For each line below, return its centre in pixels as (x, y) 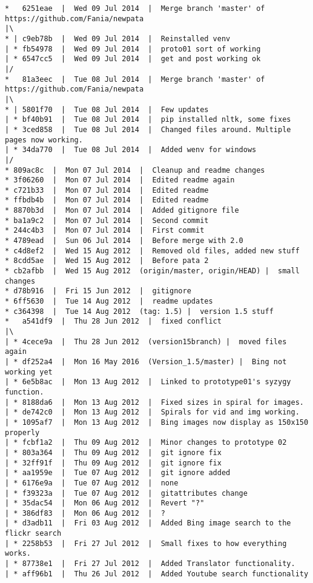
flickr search (33, 534)
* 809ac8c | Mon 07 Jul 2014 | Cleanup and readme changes (135, 170)
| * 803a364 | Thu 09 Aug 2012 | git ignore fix (113, 452)
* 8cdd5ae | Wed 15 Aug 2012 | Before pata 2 (107, 261)
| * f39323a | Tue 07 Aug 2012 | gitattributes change (126, 493)
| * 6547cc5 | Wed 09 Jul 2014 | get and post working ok (133, 59)
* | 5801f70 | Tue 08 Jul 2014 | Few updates (107, 109)
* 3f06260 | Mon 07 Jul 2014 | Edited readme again (120, 180)
